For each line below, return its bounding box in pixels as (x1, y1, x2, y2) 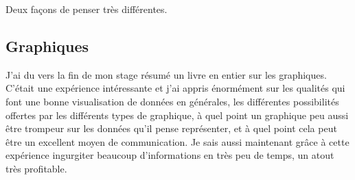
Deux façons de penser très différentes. (5, 2, 168, 16)
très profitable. (5, 161, 67, 175)
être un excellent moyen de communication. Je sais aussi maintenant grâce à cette (5, 134, 350, 149)
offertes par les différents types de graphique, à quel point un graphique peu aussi (5, 107, 349, 122)
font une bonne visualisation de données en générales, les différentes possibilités (5, 94, 339, 108)
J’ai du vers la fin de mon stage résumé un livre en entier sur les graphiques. (5, 67, 327, 81)
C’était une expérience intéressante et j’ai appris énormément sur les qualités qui (5, 81, 345, 95)
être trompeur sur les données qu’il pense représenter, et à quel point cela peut (5, 121, 337, 136)
